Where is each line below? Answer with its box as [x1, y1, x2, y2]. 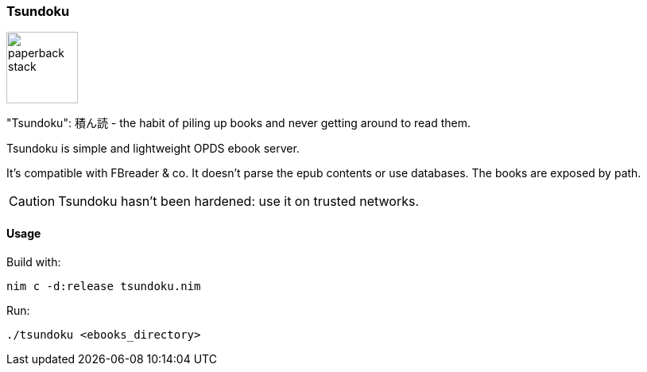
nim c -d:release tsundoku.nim [6, 279, 201, 293]
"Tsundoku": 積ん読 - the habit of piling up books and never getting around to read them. [6, 116, 471, 130]
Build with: [6, 254, 61, 269]
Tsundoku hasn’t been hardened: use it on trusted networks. [58, 193, 420, 210]
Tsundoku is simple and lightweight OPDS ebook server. [6, 141, 300, 156]
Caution [9, 193, 56, 210]
